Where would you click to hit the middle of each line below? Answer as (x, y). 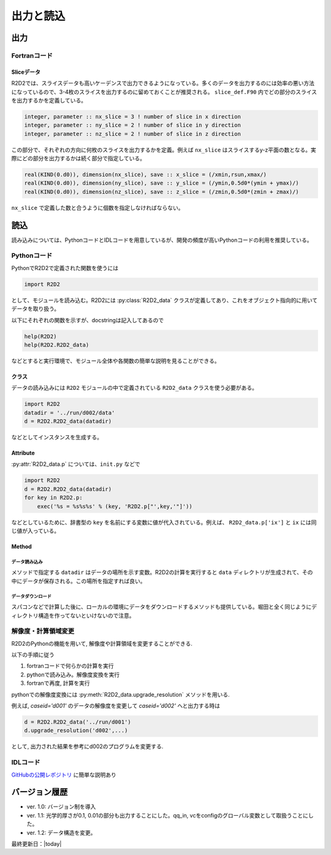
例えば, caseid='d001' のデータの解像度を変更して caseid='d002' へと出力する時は (116, 706)
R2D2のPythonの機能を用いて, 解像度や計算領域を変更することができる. (102, 643)
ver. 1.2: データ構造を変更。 (61, 832)
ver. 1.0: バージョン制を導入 (61, 807)
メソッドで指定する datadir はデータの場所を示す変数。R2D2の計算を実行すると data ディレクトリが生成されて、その (162, 572)
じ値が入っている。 (36, 531)
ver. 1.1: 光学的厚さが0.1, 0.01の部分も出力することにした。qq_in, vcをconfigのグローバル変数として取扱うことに (168, 815)
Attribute (23, 453)
